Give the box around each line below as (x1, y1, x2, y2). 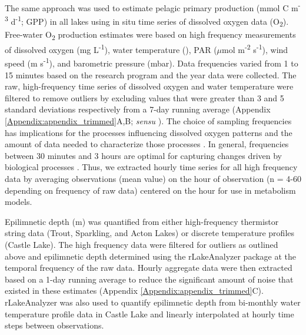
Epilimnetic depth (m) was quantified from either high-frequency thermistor (5, 215, 279, 227)
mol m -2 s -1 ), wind (222, 42, 288, 55)
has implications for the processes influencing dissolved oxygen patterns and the (5, 126, 292, 138)
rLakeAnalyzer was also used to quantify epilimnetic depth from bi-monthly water (5, 296, 301, 308)
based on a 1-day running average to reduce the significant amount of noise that (5, 273, 294, 285)
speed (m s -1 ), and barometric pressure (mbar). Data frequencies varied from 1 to (5, 55, 298, 69)
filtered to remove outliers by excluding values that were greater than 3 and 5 (5, 91, 284, 104)
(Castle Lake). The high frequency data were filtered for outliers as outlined (5, 238, 278, 250)
